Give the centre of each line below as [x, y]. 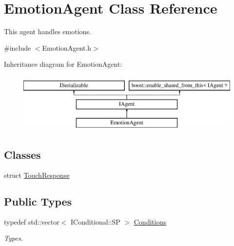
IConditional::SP [96, 221]
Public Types [38, 201]
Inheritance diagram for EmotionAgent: [63, 64]
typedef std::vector [32, 221]
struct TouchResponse [37, 175]
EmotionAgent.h [67, 47]
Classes [22, 155]
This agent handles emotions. [48, 31]
